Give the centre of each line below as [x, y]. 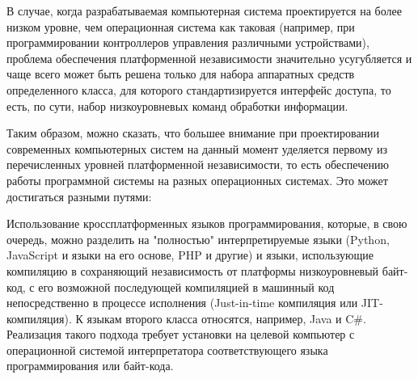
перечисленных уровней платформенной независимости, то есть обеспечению [198, 164]
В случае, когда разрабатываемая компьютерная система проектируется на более [204, 11]
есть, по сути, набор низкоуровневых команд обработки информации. [177, 105]
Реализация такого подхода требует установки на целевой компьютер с [181, 334]
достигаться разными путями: [79, 196]
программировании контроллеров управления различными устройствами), [188, 42]
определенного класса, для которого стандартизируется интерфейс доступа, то [199, 89]
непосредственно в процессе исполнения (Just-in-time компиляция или [182, 303]
